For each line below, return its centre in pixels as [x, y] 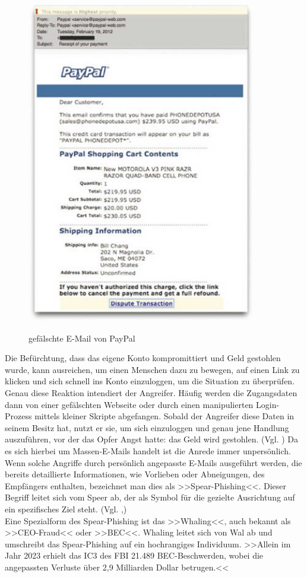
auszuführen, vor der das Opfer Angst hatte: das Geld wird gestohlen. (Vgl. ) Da [152, 439]
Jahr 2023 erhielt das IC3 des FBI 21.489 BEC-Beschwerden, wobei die [134, 555]
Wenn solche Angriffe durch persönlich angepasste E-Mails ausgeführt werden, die [153, 462]
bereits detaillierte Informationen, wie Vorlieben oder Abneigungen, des [135, 474]
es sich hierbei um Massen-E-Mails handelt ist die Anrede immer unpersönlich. [148, 451]
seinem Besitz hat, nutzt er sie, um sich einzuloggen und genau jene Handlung [147, 427]
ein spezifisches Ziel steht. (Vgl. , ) [66, 509]
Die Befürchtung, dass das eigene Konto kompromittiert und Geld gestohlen [143, 358]
